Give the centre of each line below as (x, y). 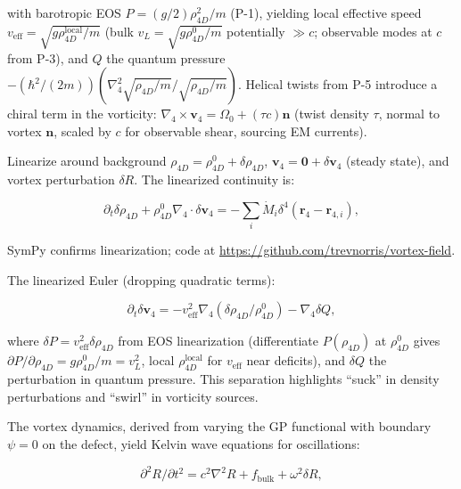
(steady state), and (397, 161)
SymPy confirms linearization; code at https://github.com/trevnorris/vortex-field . (231, 250)
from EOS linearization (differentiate (218, 341)
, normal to (409, 114)
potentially (256, 31)
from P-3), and (48, 57)
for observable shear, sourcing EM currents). (246, 130)
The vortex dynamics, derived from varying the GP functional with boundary (219, 426)
